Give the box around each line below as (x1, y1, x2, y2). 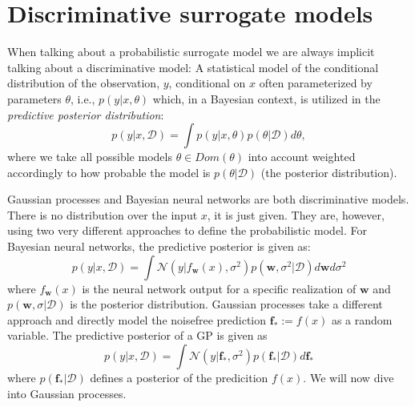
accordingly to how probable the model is (7, 163, 211, 180)
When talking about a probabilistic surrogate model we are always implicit (7, 43, 375, 60)
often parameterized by (259, 75, 373, 91)
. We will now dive (303, 369, 394, 386)
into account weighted (248, 148, 356, 165)
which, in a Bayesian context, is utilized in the (152, 90, 381, 107)
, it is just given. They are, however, (207, 206, 385, 223)
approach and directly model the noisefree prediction (7, 311, 267, 328)
